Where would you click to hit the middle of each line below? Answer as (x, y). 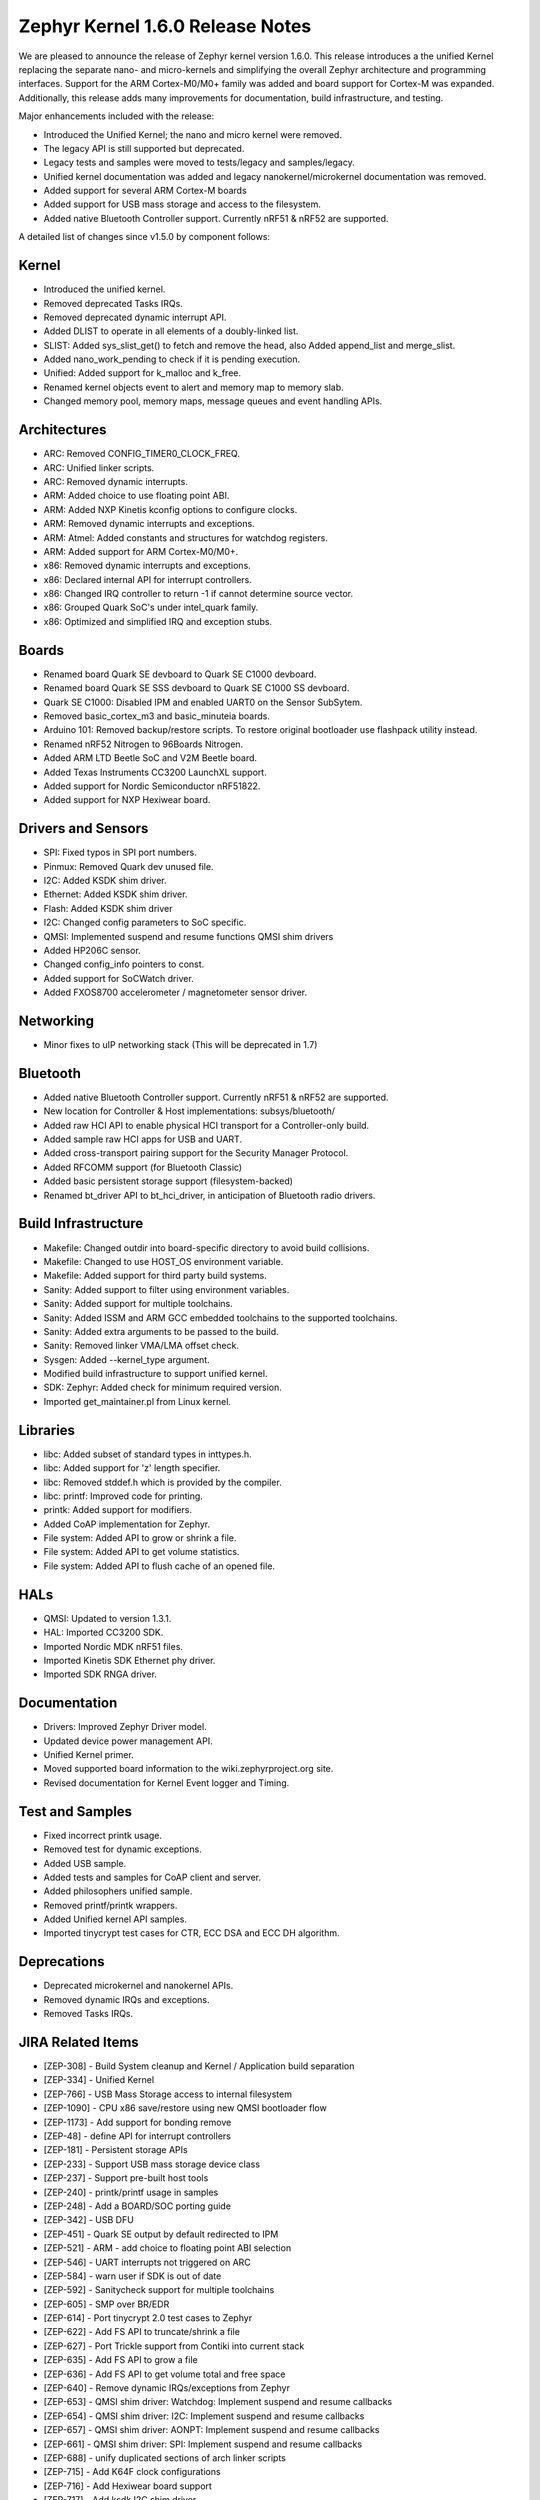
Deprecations (61, 1961)
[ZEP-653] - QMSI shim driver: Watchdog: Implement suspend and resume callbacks (218, 2402)
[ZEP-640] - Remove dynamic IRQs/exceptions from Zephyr (166, 2388)
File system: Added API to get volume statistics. (141, 1552)
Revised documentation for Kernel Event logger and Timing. (166, 1782)
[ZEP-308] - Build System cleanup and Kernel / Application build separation (199, 2066)
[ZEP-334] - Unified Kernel (99, 2080)
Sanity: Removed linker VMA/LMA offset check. (141, 1346)
